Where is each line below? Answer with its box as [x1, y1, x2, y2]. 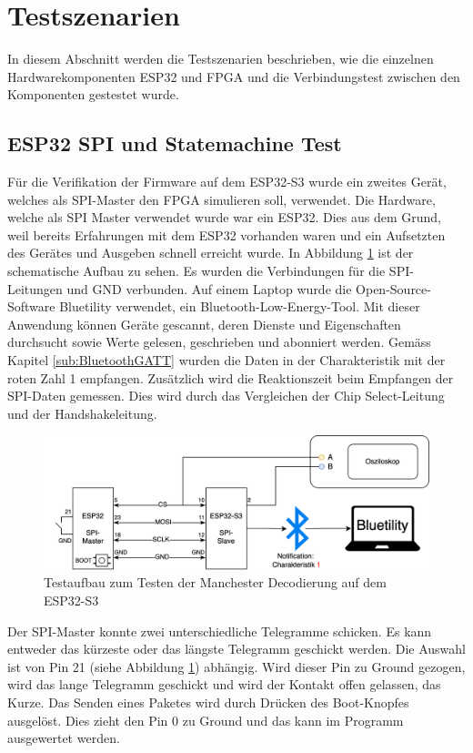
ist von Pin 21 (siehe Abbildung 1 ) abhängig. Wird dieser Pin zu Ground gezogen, [7, 656, 466, 676]
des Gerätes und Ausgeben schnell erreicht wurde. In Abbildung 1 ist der [7, 243, 414, 262]
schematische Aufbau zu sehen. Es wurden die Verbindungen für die [7, 261, 386, 280]
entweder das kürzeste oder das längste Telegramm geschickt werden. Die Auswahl [7, 639, 466, 658]
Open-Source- [356, 279, 431, 298]
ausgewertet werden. [7, 728, 120, 748]
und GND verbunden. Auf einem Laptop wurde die [66, 279, 352, 298]
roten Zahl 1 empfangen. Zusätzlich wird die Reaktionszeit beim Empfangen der [7, 368, 454, 387]
